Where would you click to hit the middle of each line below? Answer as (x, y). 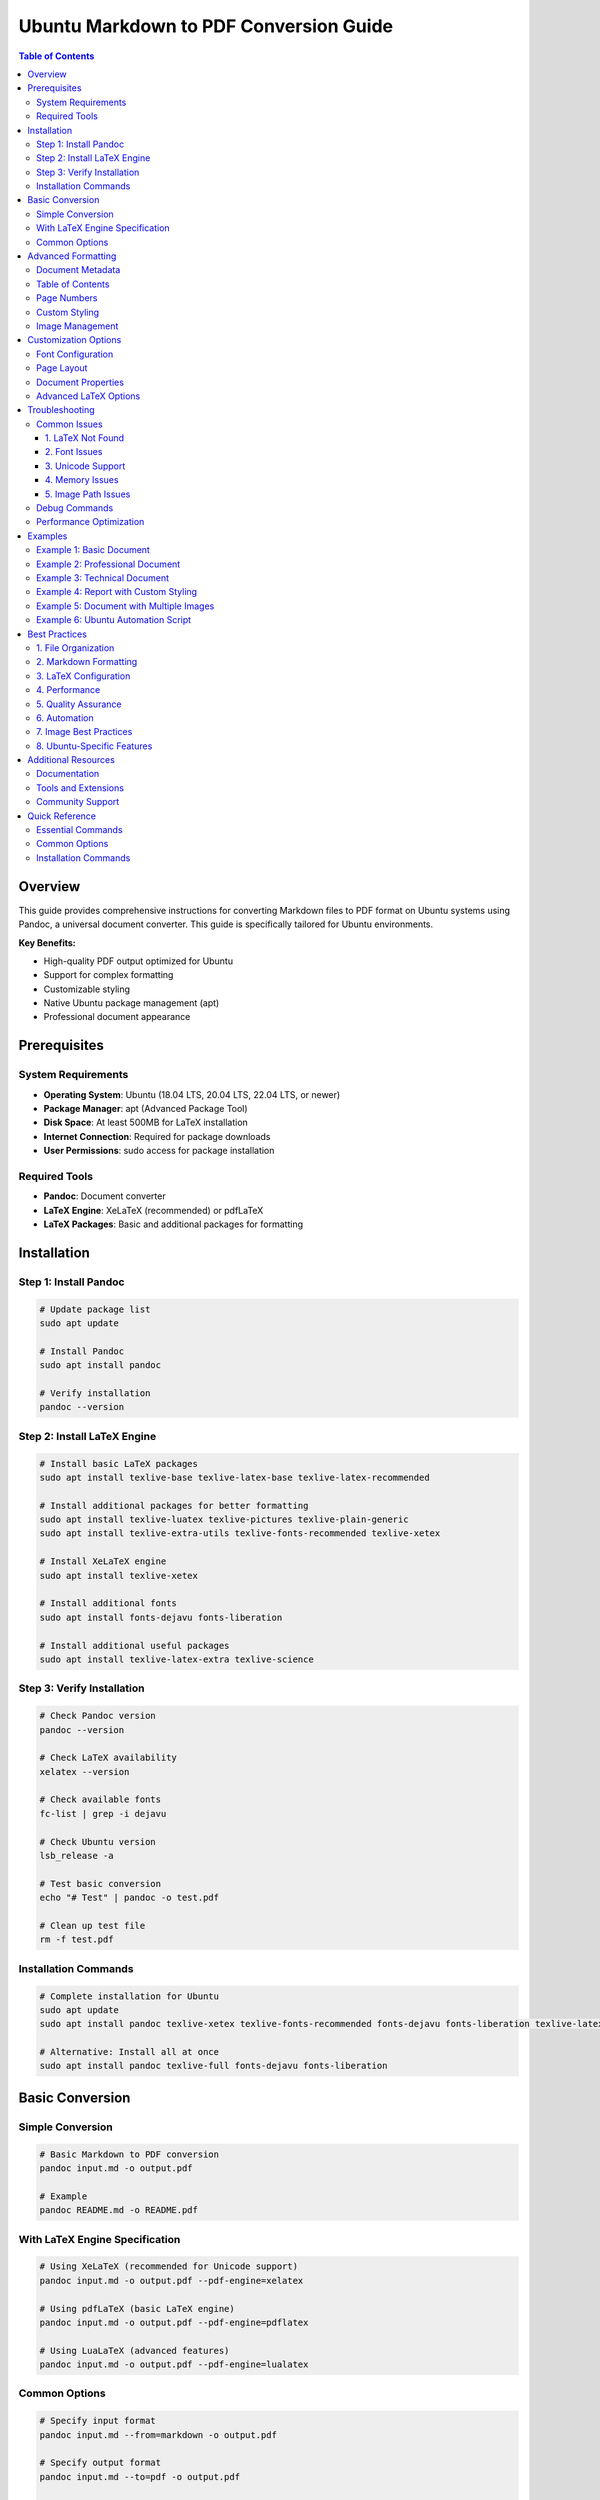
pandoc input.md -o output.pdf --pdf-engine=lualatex (174, 2364)
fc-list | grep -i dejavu (103, 1813)
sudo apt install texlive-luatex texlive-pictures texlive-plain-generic (224, 1519)
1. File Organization (75, 647)
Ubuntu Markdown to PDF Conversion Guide (206, 26)
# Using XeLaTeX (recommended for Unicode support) (169, 2266)
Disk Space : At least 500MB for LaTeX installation (146, 1122)
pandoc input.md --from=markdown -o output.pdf (158, 2434)
